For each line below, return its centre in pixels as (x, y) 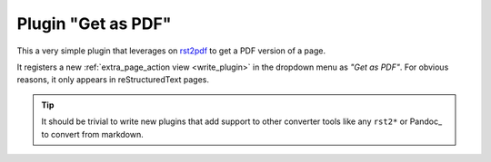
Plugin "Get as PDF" (94, 24)
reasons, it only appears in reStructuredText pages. (113, 80)
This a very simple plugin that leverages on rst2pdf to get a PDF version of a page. (171, 51)
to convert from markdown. (93, 134)
